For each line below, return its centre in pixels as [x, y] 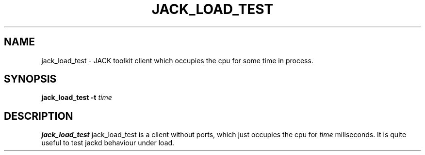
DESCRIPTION [39, 116]
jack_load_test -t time [77, 98]
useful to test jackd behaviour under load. [108, 143]
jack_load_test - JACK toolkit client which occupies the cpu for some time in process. [177, 60]
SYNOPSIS [30, 79]
